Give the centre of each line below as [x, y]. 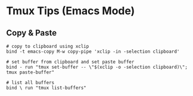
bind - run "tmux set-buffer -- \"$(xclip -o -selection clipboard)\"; [97, 67]
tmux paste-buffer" [30, 72]
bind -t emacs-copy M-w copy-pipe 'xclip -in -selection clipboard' [93, 52]
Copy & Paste [32, 33]
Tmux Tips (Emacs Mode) [71, 11]
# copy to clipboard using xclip [48, 46]
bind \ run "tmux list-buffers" [46, 88]
